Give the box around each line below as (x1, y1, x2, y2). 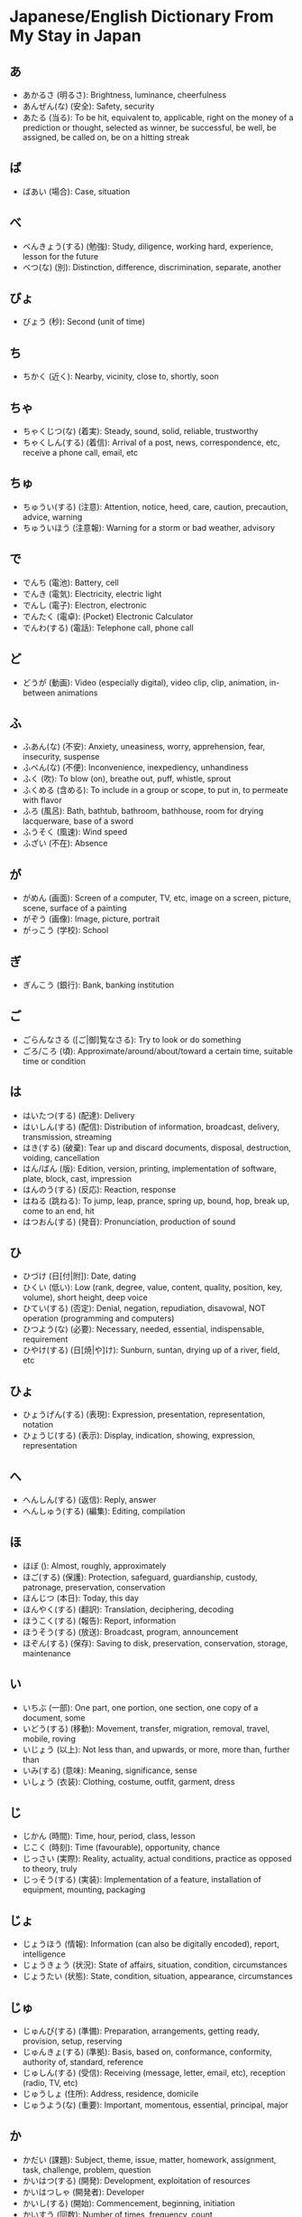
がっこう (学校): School (22, 925, 109, 936)
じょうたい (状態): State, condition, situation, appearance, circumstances (22, 1971, 293, 1982)
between (22, 687, 56, 698)
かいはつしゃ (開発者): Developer (22, 2186, 145, 2197)
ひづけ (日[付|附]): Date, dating (22, 1270, 137, 1281)
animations (57, 687, 98, 698)
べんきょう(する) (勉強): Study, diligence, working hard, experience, (22, 241, 274, 251)
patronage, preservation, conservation (22, 1581, 166, 1592)
